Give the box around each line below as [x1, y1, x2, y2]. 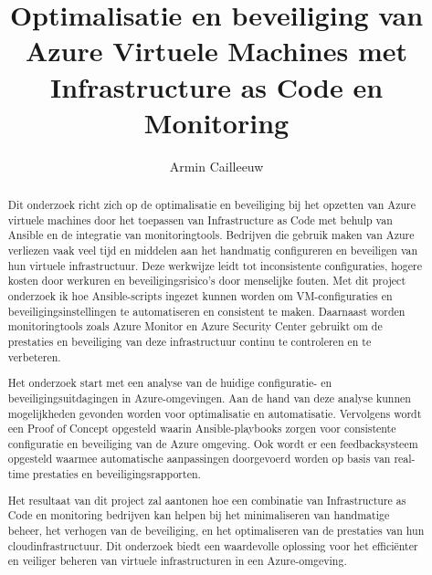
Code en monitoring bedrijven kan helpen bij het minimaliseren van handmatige [7, 507, 390, 523]
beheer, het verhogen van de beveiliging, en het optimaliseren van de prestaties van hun [7, 522, 425, 538]
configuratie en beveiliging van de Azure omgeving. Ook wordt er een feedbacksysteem [7, 435, 418, 451]
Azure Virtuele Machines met [25, 32, 408, 69]
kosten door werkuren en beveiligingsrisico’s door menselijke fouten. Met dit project [7, 273, 406, 288]
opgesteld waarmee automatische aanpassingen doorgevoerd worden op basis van [7, 451, 391, 466]
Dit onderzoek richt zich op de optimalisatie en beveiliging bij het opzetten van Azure [7, 197, 416, 213]
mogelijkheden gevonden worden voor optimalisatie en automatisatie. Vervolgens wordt [7, 405, 422, 421]
